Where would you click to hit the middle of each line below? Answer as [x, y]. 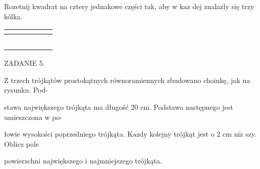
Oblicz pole [21, 143]
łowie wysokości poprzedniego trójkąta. [65, 134]
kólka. [13, 16]
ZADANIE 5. [25, 63]
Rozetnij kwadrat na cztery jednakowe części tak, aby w [91, 6]
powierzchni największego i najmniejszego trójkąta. [83, 161]
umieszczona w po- [33, 117]
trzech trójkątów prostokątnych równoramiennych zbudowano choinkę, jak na [131, 80]
